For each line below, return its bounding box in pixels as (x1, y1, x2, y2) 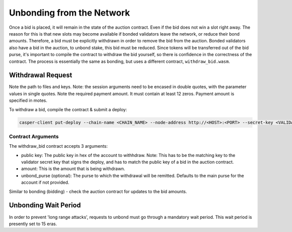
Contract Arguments (9, 133, 59, 140)
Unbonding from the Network (9, 7, 130, 18)
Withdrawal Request (9, 71, 73, 79)
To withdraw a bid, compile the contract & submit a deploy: (9, 106, 128, 112)
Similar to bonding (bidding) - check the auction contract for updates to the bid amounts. (9, 188, 187, 194)
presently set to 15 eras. (9, 221, 57, 227)
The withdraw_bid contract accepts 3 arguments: (9, 143, 108, 149)
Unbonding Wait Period (9, 201, 81, 210)
